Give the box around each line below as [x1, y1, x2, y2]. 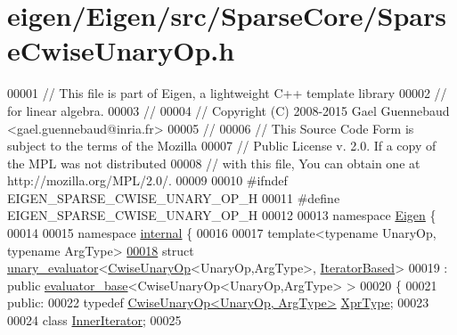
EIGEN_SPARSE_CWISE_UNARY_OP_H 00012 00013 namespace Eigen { [7, 206, 437, 225]
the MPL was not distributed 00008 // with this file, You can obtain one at [7, 153, 420, 172]
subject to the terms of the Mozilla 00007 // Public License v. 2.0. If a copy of [7, 136, 437, 155]
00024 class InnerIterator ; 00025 [7, 311, 182, 330]
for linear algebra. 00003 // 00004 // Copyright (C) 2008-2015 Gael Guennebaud [7, 101, 450, 119]
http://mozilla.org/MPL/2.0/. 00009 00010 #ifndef [7, 171, 288, 190]
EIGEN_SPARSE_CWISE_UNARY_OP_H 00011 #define [7, 188, 340, 207]
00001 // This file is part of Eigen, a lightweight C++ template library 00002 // [7, 84, 447, 102]
